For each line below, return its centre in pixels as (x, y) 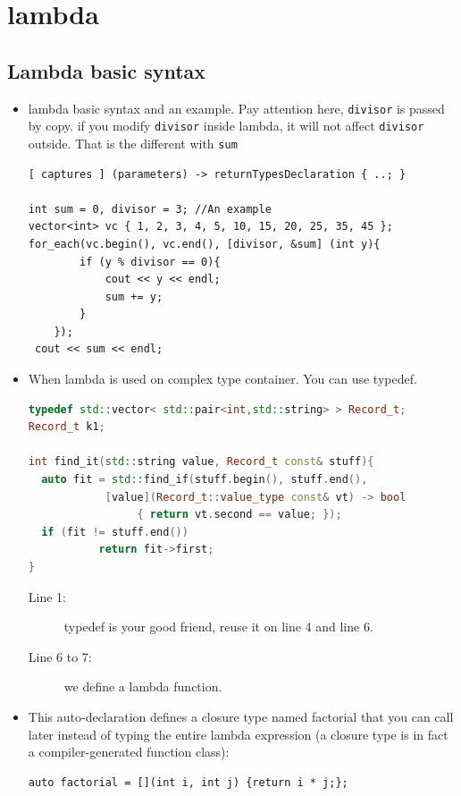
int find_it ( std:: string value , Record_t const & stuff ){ (201, 462)
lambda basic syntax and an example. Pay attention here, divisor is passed (236, 108)
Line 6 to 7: (60, 656)
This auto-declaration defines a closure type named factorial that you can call (241, 716)
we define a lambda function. (143, 686)
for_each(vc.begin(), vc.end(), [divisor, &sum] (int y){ (204, 244)
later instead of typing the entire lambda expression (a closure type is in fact (238, 734)
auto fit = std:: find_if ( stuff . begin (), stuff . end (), (205, 480)
